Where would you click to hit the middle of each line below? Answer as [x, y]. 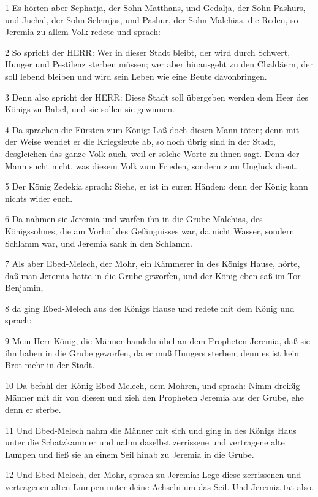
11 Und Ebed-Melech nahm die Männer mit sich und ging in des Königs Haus [151, 430]
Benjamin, [24, 287]
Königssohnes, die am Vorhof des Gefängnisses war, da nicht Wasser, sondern [150, 230]
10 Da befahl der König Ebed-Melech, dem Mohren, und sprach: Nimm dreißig [153, 385]
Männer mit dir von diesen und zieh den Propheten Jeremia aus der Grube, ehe [154, 397]
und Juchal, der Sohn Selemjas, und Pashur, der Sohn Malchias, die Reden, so [152, 19]
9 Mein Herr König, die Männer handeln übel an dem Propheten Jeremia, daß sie [158, 341]
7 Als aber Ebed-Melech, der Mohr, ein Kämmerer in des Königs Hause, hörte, [153, 264]
